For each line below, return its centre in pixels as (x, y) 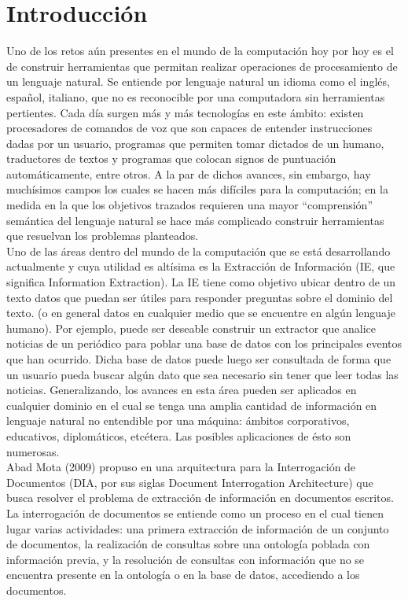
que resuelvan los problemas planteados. (103, 236)
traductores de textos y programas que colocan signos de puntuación (171, 159)
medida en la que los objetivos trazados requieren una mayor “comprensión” (189, 205)
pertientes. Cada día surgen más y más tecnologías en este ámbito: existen (185, 112)
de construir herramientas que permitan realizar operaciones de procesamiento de (202, 66)
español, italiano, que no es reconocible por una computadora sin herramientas (196, 96)
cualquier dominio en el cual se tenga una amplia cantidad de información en (192, 405)
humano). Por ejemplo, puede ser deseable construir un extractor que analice (191, 328)
